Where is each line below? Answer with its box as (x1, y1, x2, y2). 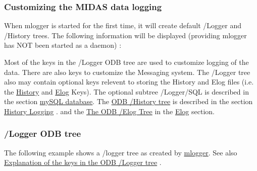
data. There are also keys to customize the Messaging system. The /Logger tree (4, 66, 250, 77)
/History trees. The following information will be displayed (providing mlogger (4, 30, 247, 40)
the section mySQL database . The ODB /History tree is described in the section (4, 96, 253, 107)
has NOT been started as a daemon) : (4, 40, 122, 50)
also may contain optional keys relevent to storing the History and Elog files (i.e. (4, 76, 254, 87)
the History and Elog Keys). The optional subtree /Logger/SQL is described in (4, 86, 249, 97)
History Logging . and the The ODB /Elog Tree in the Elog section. (4, 106, 215, 116)
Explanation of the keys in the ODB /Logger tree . (4, 157, 162, 167)
